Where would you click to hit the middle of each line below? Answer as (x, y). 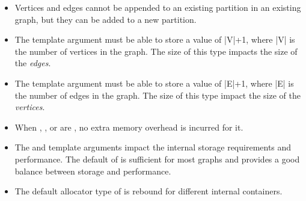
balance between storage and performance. (93, 171)
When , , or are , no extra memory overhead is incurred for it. (129, 127)
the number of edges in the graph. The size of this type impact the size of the (158, 95)
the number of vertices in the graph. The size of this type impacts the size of (156, 51)
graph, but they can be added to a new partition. (106, 19)
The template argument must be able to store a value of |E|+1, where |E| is (154, 83)
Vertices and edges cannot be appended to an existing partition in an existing (158, 7)
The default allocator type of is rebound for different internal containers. (148, 191)
